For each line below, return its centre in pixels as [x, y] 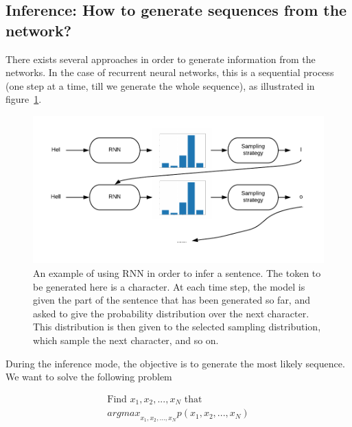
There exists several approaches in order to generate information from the [161, 59]
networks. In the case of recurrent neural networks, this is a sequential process [170, 72]
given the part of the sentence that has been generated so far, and [172, 300]
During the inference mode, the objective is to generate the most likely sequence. [175, 363]
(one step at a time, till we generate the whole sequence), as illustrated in [160, 85]
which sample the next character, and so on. [126, 340]
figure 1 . [24, 99]
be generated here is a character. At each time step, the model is [169, 286]
